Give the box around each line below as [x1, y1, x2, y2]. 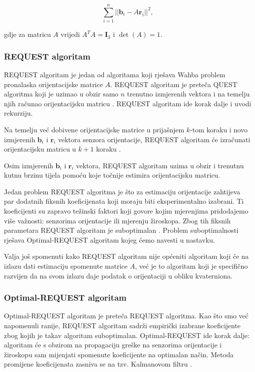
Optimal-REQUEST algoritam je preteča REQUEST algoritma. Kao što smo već [4, 310, 249, 321]
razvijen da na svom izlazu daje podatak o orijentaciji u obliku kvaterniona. [4, 270, 233, 280]
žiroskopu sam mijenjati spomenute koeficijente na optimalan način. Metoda [4, 349, 234, 359]
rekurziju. [4, 108, 33, 118]
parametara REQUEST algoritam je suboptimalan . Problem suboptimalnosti [4, 225, 239, 235]
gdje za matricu [4, 29, 51, 39]
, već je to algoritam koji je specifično [135, 261, 248, 271]
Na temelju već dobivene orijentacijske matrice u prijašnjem [4, 124, 185, 134]
